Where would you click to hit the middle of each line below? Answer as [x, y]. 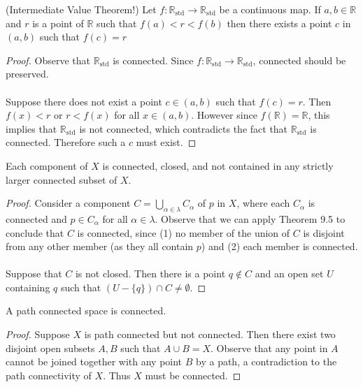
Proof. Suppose [38, 334]
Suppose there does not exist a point [84, 101]
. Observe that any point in [269, 348]
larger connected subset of [62, 179]
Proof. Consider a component [68, 203]
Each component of [47, 165]
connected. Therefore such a [66, 142]
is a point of [58, 23]
